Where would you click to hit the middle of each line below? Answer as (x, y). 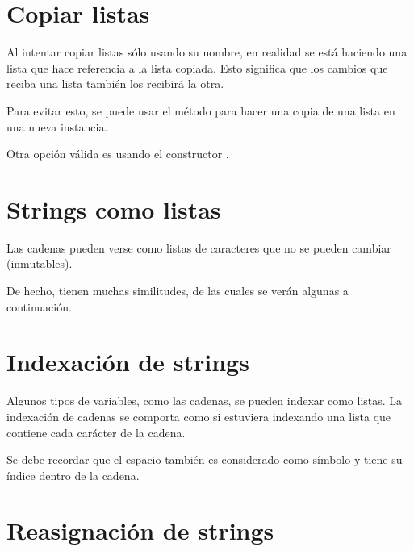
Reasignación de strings (140, 530)
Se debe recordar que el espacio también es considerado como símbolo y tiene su (205, 459)
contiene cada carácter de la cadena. (96, 432)
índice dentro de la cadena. (73, 475)
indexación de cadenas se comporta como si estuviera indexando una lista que (199, 416)
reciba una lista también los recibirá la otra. (115, 83)
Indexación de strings (128, 362)
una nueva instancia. (57, 126)
